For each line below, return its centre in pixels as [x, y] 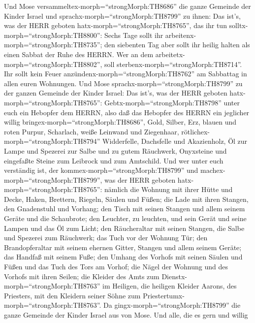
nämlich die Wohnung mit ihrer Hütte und [169, 189]
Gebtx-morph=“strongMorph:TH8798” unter [172, 102]
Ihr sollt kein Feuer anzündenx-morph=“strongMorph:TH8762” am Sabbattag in [126, 74]
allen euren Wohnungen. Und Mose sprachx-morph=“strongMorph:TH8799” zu [123, 83]
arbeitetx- [170, 54]
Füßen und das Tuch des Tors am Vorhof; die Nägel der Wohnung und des [116, 267]
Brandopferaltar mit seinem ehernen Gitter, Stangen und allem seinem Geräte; [123, 247]
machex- [213, 170]
